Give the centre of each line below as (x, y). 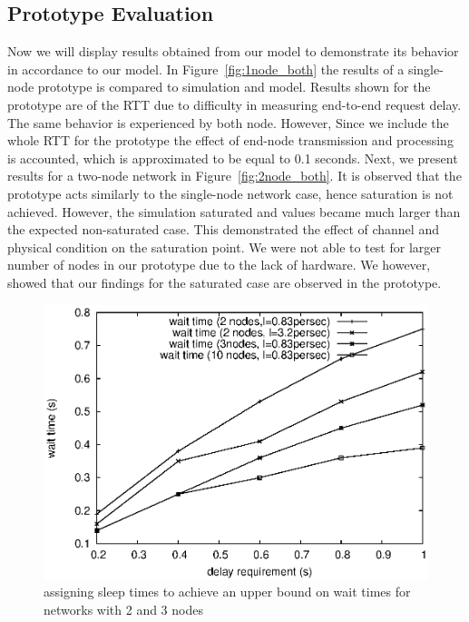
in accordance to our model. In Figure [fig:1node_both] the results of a (206, 69)
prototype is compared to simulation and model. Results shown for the (234, 87)
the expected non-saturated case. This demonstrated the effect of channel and (223, 229)
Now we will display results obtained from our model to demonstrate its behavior (233, 51)
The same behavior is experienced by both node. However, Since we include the (228, 122)
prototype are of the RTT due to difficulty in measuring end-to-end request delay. (234, 104)
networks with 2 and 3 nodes (123, 609)
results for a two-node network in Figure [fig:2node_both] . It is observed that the (234, 176)
